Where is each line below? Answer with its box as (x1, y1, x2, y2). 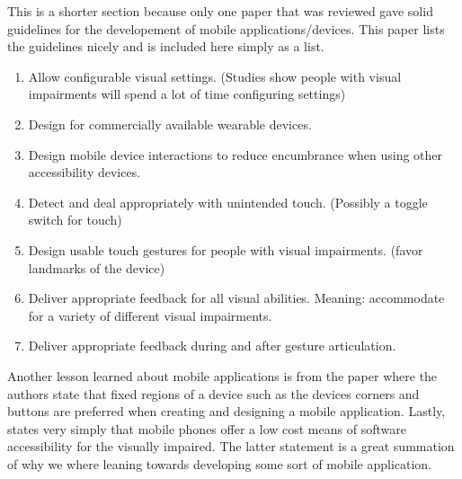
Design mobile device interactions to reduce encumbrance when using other (28, 145, 443, 164)
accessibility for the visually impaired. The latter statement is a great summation (7, 437, 455, 456)
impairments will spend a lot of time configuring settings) (28, 84, 346, 103)
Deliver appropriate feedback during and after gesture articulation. (28, 336, 396, 355)
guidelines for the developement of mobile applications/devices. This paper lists (7, 19, 445, 38)
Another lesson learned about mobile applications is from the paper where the (7, 366, 438, 385)
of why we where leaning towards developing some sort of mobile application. (7, 454, 432, 473)
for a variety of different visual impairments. (28, 306, 272, 324)
